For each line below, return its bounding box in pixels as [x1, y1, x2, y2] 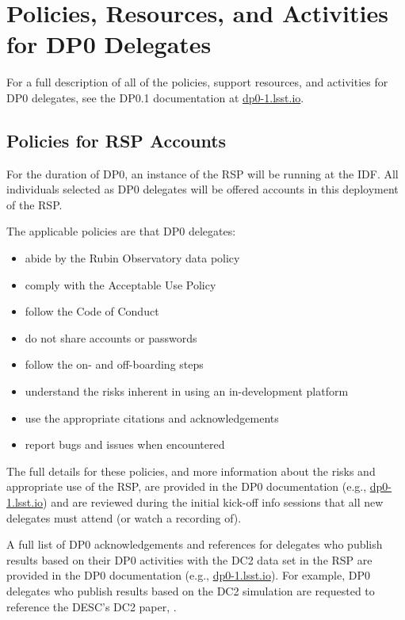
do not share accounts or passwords [25, 329, 197, 346]
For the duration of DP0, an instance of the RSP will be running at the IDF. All [6, 165, 399, 182]
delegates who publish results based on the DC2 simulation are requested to [6, 582, 375, 599]
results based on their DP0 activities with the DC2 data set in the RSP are [6, 551, 373, 568]
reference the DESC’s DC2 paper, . [6, 598, 177, 614]
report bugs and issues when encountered [25, 436, 225, 453]
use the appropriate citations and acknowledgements [25, 409, 279, 426]
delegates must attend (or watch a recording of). [6, 509, 242, 526]
